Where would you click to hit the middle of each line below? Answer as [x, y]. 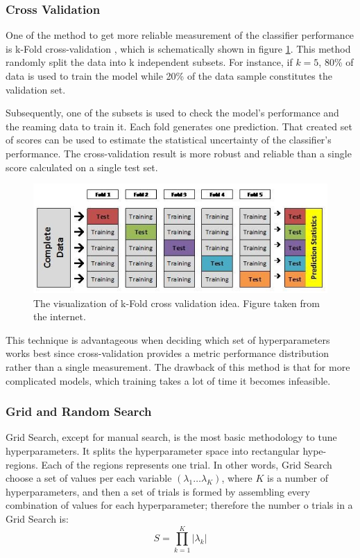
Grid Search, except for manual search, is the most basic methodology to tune [171, 437]
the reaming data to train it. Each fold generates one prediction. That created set [179, 126]
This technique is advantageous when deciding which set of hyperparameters [168, 339]
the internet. [60, 316]
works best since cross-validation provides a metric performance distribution [167, 353]
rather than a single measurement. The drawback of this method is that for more [178, 367]
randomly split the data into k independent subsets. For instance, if [149, 62]
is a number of [298, 478]
